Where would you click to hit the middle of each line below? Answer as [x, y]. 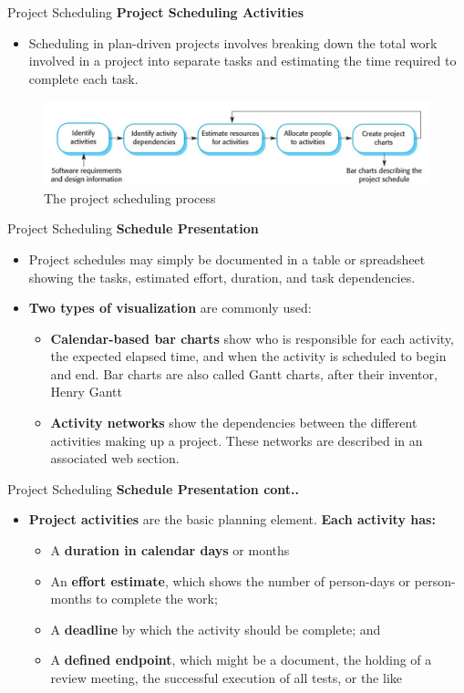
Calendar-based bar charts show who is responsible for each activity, [252, 338]
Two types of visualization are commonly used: [170, 308]
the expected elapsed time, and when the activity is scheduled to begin [248, 356]
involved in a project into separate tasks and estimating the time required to [242, 61]
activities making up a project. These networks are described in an [237, 440]
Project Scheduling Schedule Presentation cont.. [154, 488]
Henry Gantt [86, 392]
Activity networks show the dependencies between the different [234, 423]
